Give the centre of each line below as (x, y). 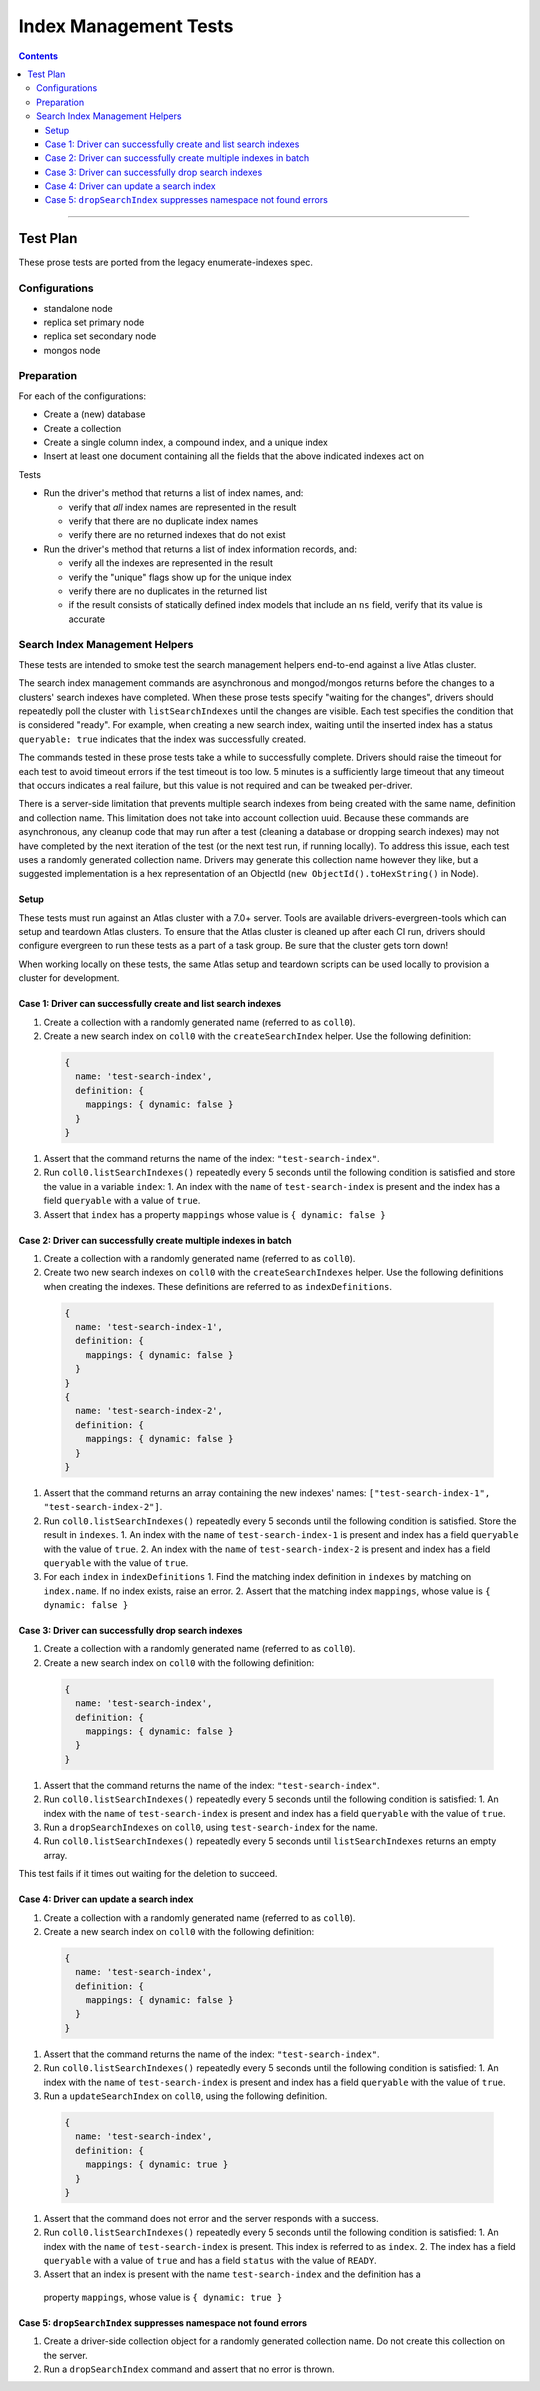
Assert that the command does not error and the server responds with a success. (211, 2218)
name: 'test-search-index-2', (149, 1411)
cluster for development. (69, 978)
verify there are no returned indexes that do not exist (177, 535)
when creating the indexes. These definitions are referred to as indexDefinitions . (218, 1286)
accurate (86, 619)
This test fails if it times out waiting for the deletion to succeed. (148, 1874)
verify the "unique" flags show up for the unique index (180, 577)
